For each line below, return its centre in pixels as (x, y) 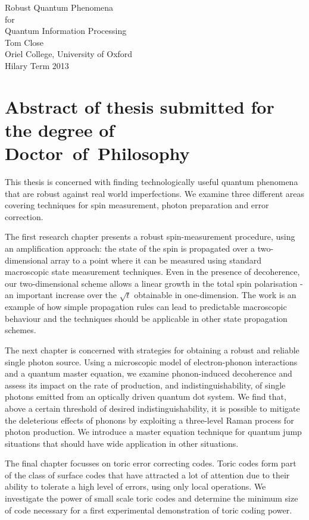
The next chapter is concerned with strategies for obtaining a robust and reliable (152, 350)
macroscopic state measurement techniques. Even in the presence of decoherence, (152, 272)
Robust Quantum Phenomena (59, 7)
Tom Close (24, 42)
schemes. (21, 330)
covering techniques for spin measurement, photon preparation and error (137, 205)
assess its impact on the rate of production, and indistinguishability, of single (145, 385)
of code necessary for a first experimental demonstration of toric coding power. (149, 510)
